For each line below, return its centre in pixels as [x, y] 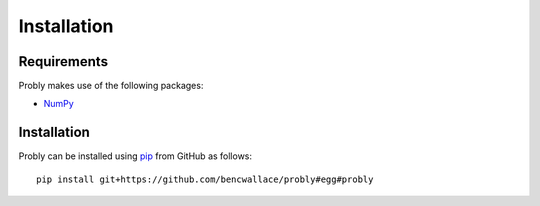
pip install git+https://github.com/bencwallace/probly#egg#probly [205, 179]
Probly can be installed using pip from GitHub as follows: [135, 156]
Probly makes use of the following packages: [111, 86]
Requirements [63, 61]
